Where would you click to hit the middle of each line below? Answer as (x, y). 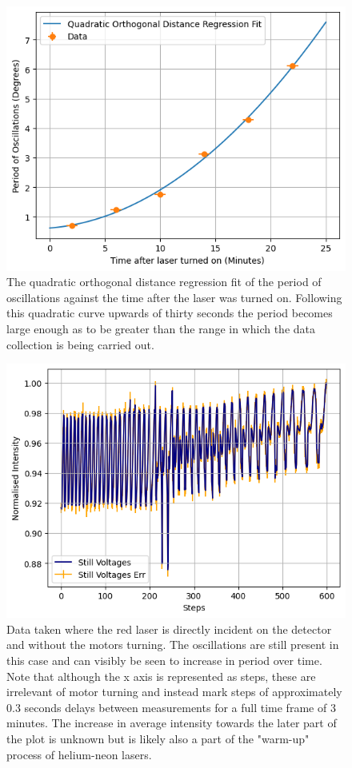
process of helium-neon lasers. (79, 754)
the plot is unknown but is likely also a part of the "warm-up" (158, 738)
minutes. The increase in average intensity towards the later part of (172, 723)
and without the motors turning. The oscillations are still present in (173, 645)
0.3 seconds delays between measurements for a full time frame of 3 (171, 707)
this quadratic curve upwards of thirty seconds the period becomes (170, 313)
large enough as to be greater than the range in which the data (161, 328)
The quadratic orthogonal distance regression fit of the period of (164, 282)
